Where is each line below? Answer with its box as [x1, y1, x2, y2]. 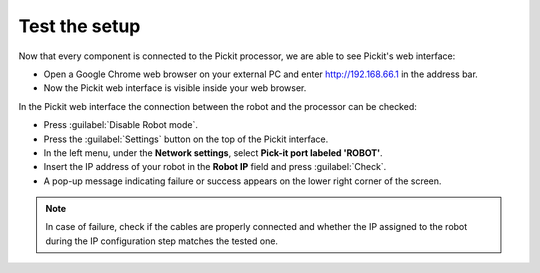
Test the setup [18, 15, 141, 37]
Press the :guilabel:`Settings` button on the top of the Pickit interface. [43, 133, 329, 145]
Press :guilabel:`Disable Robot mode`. [43, 119, 199, 131]
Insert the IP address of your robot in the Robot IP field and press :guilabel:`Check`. [43, 161, 387, 173]
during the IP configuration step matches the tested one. [45, 235, 279, 247]
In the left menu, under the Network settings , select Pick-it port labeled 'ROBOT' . [43, 146, 384, 159]
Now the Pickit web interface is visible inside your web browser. [43, 82, 307, 94]
